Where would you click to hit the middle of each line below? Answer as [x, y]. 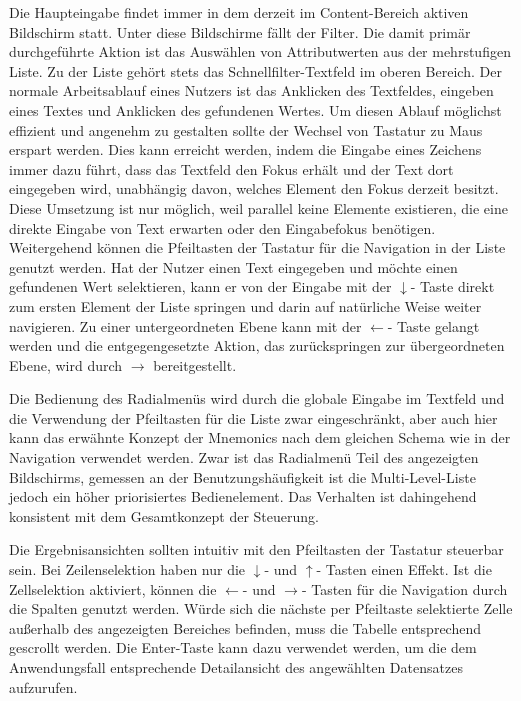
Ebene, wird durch [66, 364]
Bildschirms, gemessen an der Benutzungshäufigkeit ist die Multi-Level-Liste [242, 476]
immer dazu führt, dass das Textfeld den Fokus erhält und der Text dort [231, 168]
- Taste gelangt [433, 325]
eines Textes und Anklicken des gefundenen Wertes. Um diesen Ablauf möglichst [255, 109]
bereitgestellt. [195, 364]
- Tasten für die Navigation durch [404, 588]
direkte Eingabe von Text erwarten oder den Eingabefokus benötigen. [222, 227]
